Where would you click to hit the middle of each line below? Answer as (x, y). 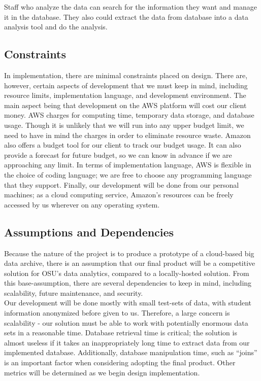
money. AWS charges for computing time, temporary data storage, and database (129, 115)
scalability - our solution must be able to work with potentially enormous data (126, 322)
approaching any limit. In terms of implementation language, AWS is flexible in (128, 165)
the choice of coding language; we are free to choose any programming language (128, 174)
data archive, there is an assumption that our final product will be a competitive (130, 263)
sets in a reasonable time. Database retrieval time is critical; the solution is (121, 333)
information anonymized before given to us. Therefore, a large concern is (117, 313)
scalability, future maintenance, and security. (74, 292)
